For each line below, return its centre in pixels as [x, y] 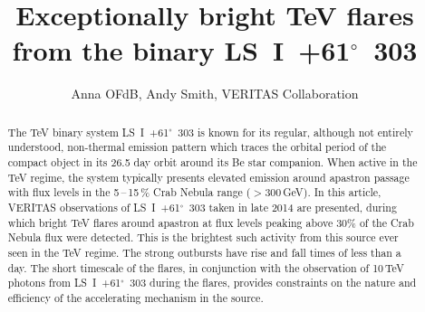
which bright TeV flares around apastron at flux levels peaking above [170, 222]
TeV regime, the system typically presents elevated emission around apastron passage [208, 177]
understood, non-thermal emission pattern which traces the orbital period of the [197, 147]
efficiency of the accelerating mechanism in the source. [135, 297]
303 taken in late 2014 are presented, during [293, 207]
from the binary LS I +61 [181, 50]
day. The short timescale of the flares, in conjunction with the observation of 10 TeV [206, 267]
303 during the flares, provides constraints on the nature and [273, 283]
